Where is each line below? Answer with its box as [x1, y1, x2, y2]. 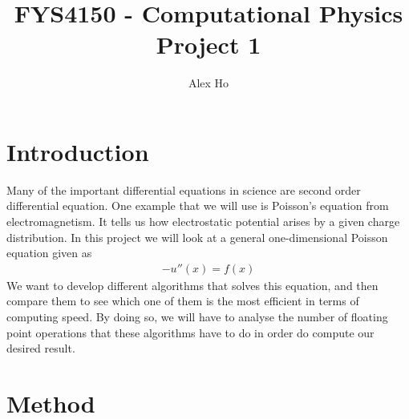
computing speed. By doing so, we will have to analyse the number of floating [6, 308, 388, 325]
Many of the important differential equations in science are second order [6, 181, 361, 198]
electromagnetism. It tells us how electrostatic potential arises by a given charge [6, 213, 400, 230]
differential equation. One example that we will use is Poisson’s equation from [6, 197, 389, 214]
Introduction [6, 135, 149, 167]
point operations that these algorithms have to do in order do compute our [6, 324, 375, 340]
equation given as [6, 244, 92, 261]
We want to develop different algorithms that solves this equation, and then [6, 276, 379, 293]
